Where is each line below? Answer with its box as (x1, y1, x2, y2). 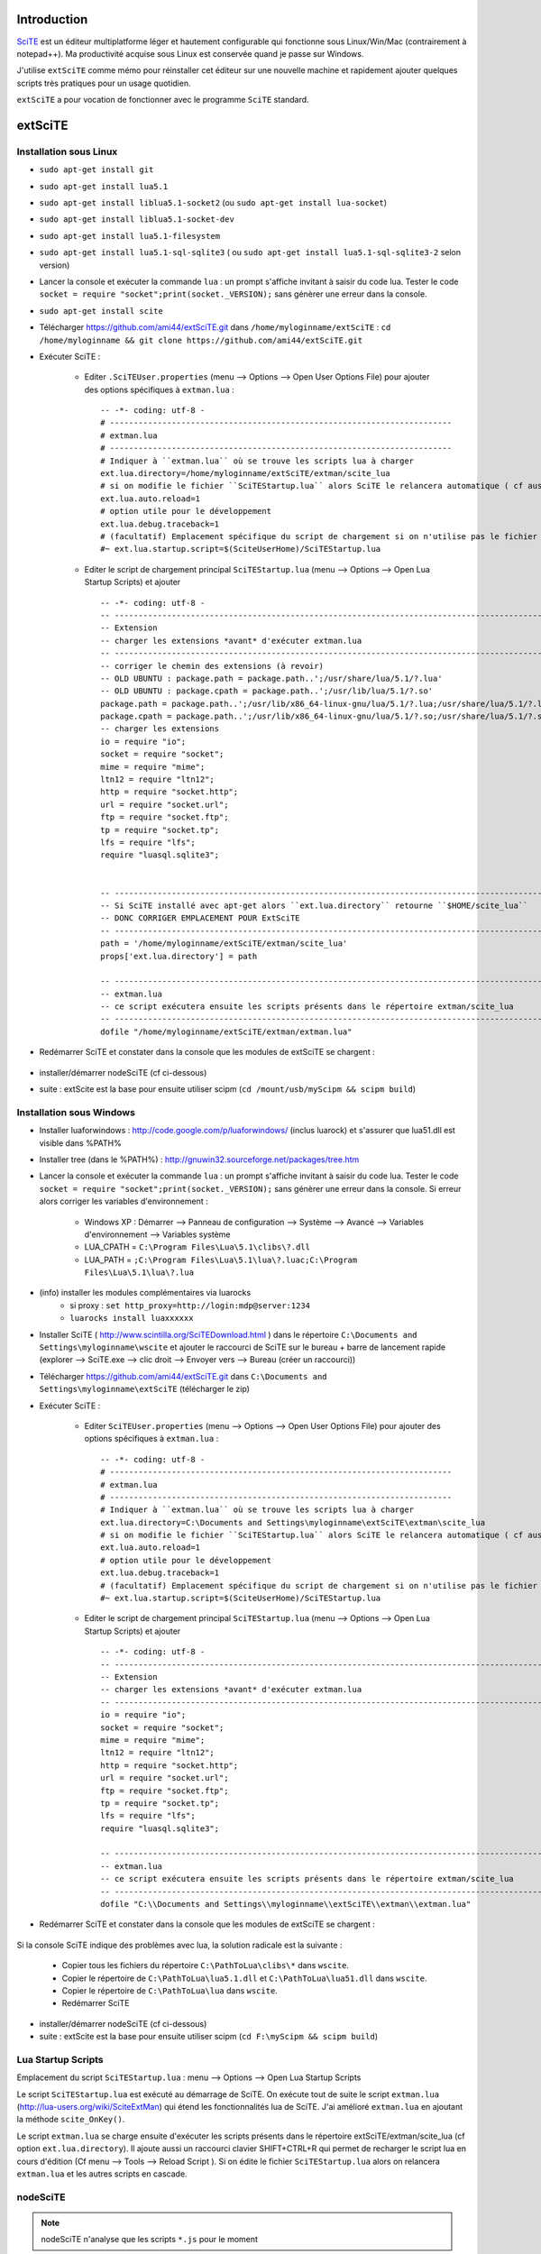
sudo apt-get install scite (39, 306, 164, 316)
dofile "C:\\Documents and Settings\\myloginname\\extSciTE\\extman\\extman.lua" (100, 1899, 472, 1910)
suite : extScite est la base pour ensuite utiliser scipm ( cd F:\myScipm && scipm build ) (39, 2031, 379, 2042)
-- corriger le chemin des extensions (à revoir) (100, 661, 325, 671)
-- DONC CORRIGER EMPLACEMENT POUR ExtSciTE (100, 913, 301, 923)
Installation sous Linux (16, 145, 118, 158)
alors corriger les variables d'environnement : (39, 1196, 208, 1207)
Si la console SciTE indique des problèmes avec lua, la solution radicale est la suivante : (16, 1939, 343, 1950)
